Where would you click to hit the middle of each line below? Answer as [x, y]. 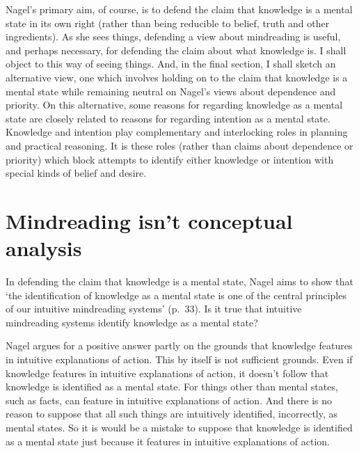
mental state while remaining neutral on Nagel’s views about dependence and [171, 91]
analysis [44, 248]
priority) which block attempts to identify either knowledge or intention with [170, 159]
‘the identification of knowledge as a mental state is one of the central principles [176, 295]
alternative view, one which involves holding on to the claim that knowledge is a [177, 77]
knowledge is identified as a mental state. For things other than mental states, [172, 387]
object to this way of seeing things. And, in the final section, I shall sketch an [171, 64]
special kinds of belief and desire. [76, 173]
